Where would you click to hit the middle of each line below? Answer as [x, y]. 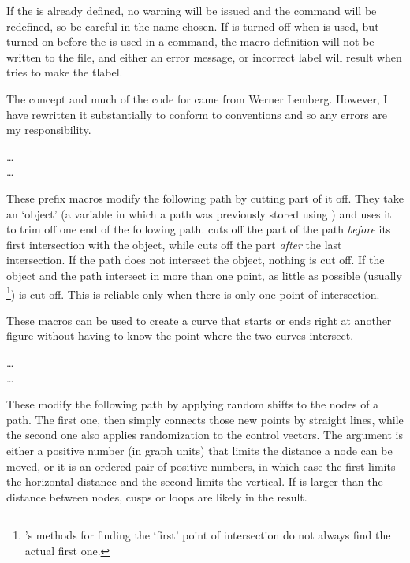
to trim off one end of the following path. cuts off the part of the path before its [199, 229]
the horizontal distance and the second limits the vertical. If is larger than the [195, 481]
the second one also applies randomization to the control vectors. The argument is [205, 435]
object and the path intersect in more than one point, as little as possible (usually [204, 275]
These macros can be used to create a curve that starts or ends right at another [199, 320]
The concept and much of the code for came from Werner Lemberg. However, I [197, 98]
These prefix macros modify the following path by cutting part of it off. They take [205, 198]
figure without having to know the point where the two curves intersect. [180, 336]
